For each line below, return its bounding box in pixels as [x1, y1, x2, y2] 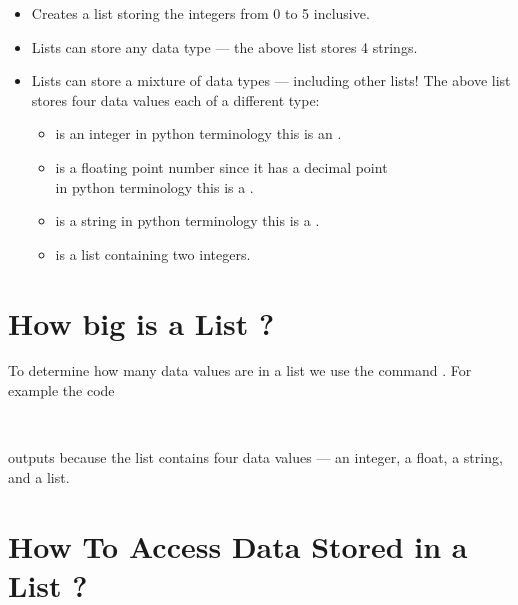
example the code [8, 380, 115, 401]
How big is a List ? [8, 302, 275, 343]
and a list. [8, 466, 70, 487]
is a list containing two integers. [55, 243, 251, 264]
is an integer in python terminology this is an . [55, 123, 342, 144]
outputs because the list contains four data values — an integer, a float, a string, [8, 447, 503, 468]
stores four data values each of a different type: [31, 89, 320, 110]
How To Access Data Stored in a [8, 525, 468, 566]
